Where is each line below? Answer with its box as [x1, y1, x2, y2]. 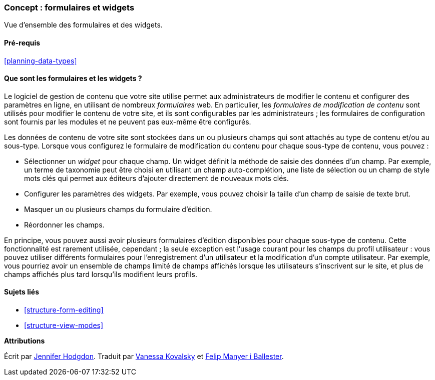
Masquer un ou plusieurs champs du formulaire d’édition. [24, 204, 212, 213]
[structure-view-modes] [24, 321, 104, 330]
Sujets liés [4, 287, 39, 296]
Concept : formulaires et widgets [4, 2, 135, 12]
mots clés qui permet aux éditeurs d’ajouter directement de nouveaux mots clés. [24, 173, 289, 182]
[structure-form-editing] [24, 305, 104, 314]
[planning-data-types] [4, 56, 77, 65]
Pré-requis [4, 38, 41, 47]
